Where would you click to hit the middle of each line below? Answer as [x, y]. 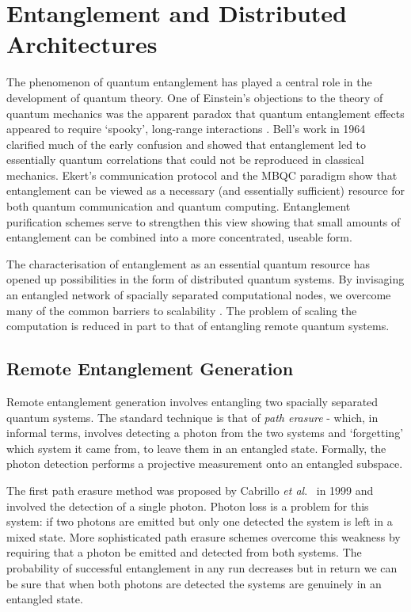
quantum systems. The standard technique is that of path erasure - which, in [192, 417]
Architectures [82, 44]
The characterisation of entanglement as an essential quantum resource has [188, 263]
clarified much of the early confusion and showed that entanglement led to [186, 144]
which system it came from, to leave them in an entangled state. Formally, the [196, 448]
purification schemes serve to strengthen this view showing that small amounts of [204, 221]
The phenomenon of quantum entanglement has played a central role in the [189, 82]
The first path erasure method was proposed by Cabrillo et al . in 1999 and [190, 490]
